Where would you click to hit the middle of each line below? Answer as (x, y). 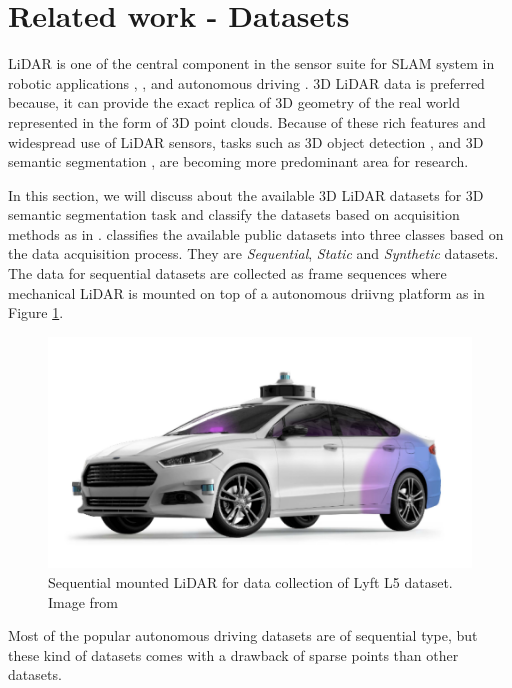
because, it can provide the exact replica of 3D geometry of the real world (234, 102)
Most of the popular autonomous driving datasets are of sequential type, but (243, 635)
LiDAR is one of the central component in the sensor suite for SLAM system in (251, 63)
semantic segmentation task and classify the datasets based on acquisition (234, 214)
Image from (83, 601)
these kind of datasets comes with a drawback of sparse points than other (233, 654)
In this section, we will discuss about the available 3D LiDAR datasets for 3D (246, 194)
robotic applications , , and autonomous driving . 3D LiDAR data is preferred (246, 82)
